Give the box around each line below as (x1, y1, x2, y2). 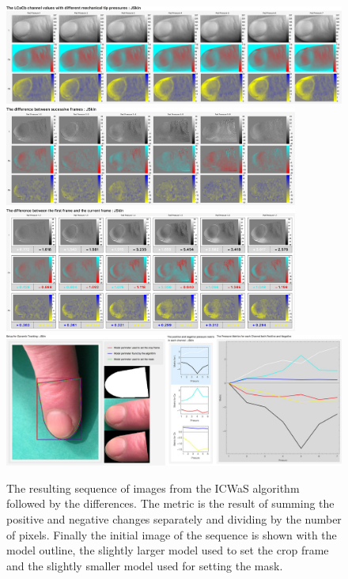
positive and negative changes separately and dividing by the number (6, 510, 342, 527)
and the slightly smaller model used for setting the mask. (6, 557, 283, 573)
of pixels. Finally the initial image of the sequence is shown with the (6, 526, 337, 543)
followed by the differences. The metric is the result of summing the (6, 495, 335, 512)
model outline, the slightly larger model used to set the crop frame (6, 542, 329, 558)
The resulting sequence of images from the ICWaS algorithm (6, 479, 300, 496)
